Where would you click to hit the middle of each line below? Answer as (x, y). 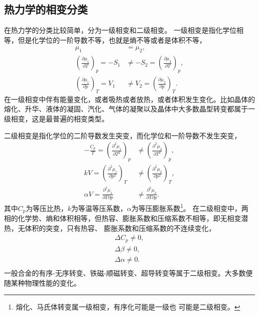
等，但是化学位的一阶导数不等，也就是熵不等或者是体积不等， (105, 40)
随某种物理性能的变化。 (42, 282)
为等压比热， (47, 208)
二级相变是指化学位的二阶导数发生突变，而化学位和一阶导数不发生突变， (123, 135)
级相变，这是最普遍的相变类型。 (56, 119)
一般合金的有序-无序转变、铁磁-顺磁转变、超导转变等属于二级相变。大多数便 (129, 272)
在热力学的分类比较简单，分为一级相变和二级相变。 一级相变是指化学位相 (124, 30)
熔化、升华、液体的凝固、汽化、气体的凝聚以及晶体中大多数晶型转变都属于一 (129, 109)
